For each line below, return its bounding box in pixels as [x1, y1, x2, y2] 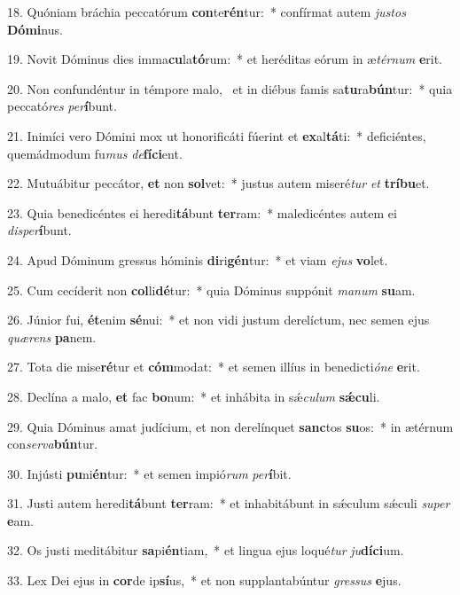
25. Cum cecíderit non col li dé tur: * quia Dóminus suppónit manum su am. [7, 280, 416, 299]
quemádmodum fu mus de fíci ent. [7, 144, 183, 162]
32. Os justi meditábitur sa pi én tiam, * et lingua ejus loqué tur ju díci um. [7, 541, 404, 560]
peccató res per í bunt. [7, 97, 117, 115]
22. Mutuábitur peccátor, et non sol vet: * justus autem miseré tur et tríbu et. [7, 174, 430, 192]
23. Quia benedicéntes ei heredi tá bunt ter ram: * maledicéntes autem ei [7, 203, 397, 222]
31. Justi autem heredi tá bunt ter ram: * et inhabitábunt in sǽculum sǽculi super [7, 494, 450, 513]
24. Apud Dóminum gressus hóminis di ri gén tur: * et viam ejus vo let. [7, 250, 388, 269]
